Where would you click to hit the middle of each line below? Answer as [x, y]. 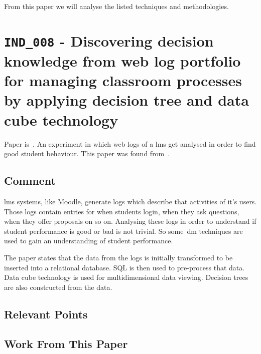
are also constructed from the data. [58, 287]
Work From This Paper [66, 343]
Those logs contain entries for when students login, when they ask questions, [122, 211]
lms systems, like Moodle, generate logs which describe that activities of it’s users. [130, 201]
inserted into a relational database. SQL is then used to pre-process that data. [124, 267]
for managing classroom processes [123, 80]
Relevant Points [46, 314]
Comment [30, 181]
